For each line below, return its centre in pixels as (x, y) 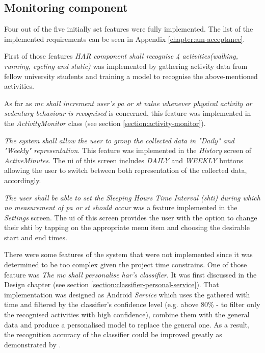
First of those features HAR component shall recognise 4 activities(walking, (121, 56)
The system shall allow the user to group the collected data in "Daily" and (119, 140)
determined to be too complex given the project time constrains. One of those (126, 264)
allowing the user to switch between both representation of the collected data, (126, 170)
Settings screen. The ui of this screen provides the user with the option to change (131, 217)
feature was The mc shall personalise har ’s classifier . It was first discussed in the (130, 274)
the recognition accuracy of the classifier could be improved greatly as (113, 334)
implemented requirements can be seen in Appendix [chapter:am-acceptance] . (125, 39)
